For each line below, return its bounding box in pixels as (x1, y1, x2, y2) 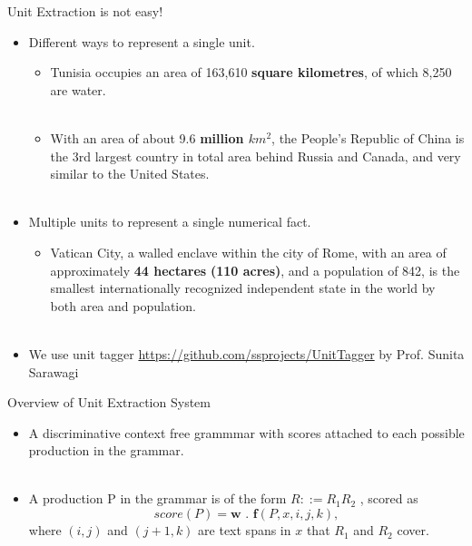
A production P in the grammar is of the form (28, 489, 287, 508)
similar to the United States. (50, 164, 210, 183)
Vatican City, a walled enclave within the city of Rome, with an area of (50, 242, 447, 261)
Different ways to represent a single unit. (28, 32, 255, 51)
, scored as (359, 489, 418, 508)
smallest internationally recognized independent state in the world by (50, 278, 436, 297)
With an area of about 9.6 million (50, 128, 244, 147)
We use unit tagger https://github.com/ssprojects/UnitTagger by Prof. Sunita (28, 344, 465, 363)
